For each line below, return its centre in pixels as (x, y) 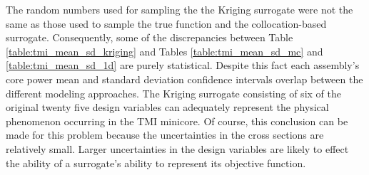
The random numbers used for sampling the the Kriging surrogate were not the (180, 9)
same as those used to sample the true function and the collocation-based (166, 23)
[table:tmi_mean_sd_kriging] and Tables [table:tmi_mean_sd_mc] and (165, 51)
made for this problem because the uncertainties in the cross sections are (165, 135)
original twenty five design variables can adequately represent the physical (167, 107)
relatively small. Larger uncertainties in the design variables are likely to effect (177, 148)
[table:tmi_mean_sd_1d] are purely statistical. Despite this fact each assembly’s (183, 65)
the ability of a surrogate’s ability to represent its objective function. (156, 163)
